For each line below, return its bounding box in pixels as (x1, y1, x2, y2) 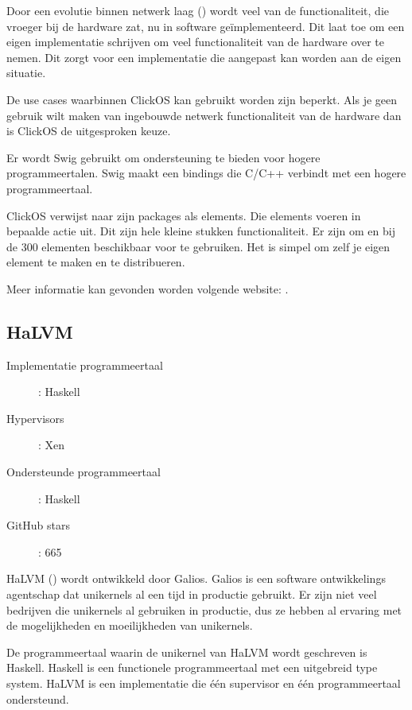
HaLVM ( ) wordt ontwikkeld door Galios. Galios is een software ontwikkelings (6, 570, 386, 587)
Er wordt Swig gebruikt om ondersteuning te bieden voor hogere (6, 149, 321, 165)
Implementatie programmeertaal (6, 356, 163, 373)
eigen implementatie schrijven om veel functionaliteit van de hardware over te (6, 33, 385, 50)
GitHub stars (6, 517, 71, 533)
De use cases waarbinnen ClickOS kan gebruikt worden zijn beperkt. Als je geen (6, 91, 398, 107)
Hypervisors (6, 409, 64, 426)
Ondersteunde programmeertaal (6, 464, 161, 480)
